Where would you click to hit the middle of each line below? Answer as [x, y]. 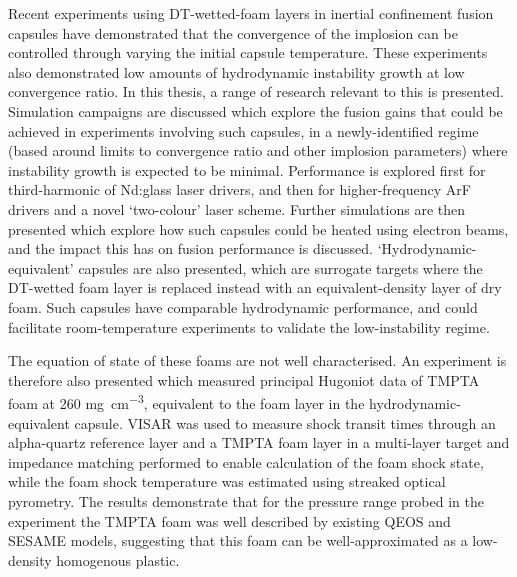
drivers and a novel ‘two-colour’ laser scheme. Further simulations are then [237, 208]
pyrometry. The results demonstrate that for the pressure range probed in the [246, 500]
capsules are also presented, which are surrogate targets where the [280, 267]
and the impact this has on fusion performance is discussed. [191, 248]
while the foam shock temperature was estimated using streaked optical [227, 481]
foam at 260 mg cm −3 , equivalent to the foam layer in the [186, 401]
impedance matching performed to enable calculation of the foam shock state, [246, 461]
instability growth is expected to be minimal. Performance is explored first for [247, 169]
